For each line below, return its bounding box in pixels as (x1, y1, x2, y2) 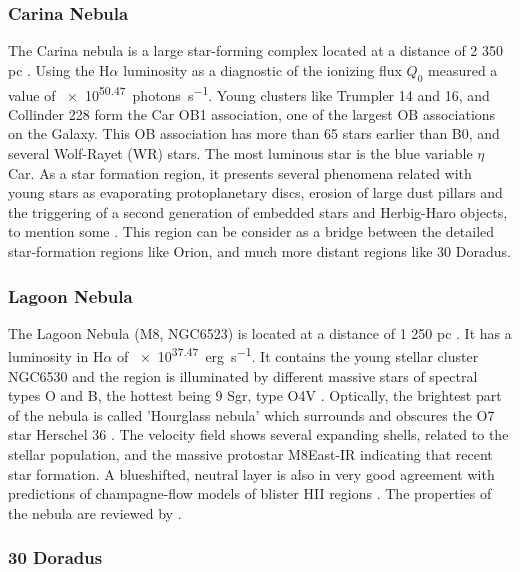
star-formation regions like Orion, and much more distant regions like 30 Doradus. (8, 241, 511, 262)
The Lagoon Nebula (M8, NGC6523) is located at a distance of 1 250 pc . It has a (8, 322, 512, 343)
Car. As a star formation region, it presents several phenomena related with (8, 162, 472, 183)
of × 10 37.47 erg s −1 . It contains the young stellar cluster (117, 343, 479, 367)
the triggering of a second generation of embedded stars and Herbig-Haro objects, (8, 201, 508, 222)
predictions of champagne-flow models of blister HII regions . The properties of (8, 483, 492, 504)
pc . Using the (8, 59, 95, 80)
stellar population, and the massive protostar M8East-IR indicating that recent (8, 444, 493, 465)
